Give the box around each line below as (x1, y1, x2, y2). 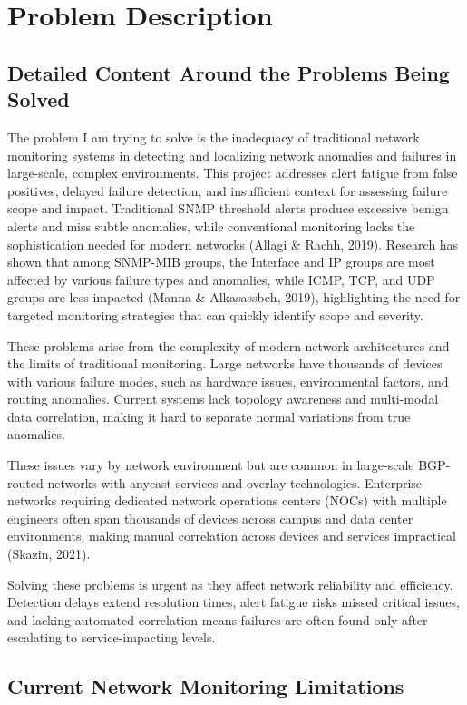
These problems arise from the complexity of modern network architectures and (7, 336, 450, 355)
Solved (7, 85, 70, 113)
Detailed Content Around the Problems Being (7, 58, 450, 86)
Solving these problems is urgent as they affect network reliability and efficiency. (7, 574, 453, 593)
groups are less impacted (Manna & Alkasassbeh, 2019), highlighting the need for (7, 288, 461, 307)
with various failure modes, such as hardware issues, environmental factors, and (7, 371, 449, 390)
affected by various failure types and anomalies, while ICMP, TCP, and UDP (7, 269, 435, 289)
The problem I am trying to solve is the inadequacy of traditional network (7, 127, 420, 146)
